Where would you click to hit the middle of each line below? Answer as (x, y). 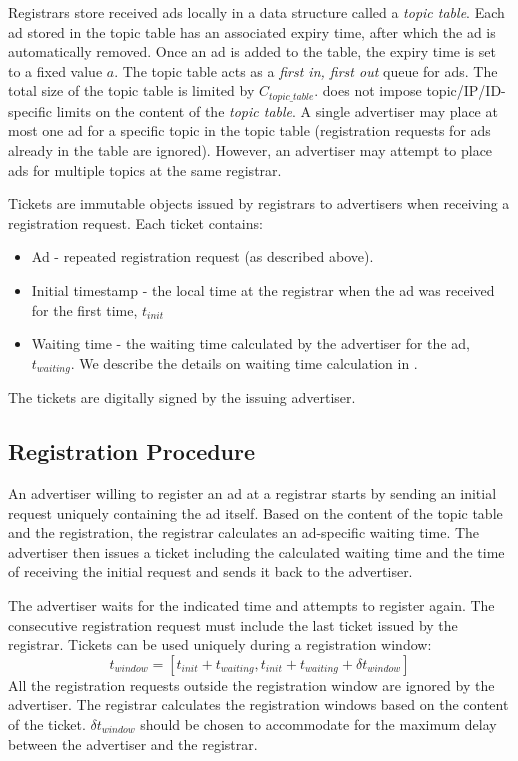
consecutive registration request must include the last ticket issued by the (233, 624)
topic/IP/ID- (466, 90)
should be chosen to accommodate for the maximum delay (318, 723)
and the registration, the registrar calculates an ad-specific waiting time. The (244, 532)
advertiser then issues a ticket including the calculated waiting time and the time (256, 551)
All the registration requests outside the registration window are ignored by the (251, 684)
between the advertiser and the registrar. (133, 743)
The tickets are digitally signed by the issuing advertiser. (182, 397)
